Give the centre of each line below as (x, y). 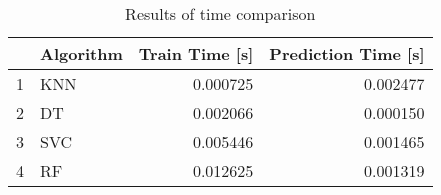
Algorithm (81, 53)
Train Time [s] (196, 53)
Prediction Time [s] (347, 53)
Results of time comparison (220, 13)
